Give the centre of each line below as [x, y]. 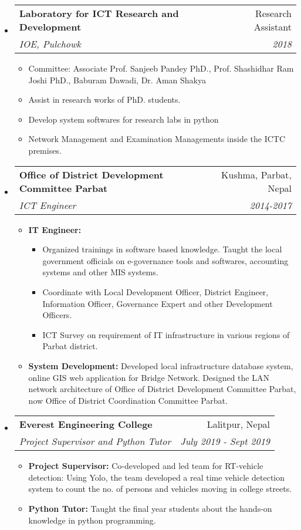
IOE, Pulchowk [50, 44]
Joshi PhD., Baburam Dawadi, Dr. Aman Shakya [117, 80]
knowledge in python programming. [92, 520]
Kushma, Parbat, [256, 174]
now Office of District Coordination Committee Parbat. [128, 400]
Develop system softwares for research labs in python [124, 119]
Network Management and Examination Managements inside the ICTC [157, 139]
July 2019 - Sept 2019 [225, 441]
